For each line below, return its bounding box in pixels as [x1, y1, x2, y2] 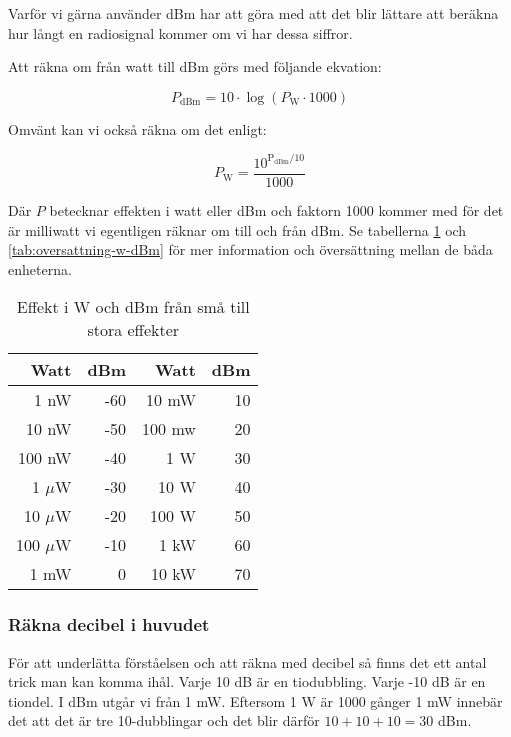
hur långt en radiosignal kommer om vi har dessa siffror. [8, 22, 353, 43]
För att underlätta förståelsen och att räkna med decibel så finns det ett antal [8, 651, 487, 672]
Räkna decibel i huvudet [8, 612, 210, 637]
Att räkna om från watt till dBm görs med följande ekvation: [8, 56, 382, 77]
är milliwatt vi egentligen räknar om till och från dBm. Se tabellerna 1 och [8, 219, 467, 240]
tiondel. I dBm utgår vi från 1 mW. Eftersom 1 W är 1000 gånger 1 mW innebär [8, 690, 503, 711]
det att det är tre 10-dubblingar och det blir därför [8, 710, 320, 731]
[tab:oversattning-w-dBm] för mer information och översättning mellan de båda [8, 239, 493, 260]
